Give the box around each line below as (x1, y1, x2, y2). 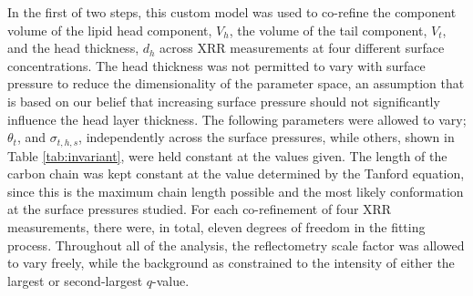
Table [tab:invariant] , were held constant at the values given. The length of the (7, 146, 447, 165)
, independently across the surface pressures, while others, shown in (78, 128, 455, 147)
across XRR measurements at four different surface (159, 38, 445, 57)
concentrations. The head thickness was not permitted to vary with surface (7, 56, 426, 75)
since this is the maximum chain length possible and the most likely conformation (7, 181, 464, 200)
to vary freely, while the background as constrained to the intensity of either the (7, 253, 455, 272)
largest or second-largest (7, 270, 143, 290)
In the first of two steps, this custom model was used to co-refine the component (7, 3, 457, 21)
